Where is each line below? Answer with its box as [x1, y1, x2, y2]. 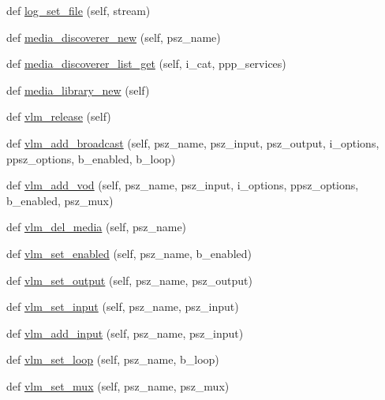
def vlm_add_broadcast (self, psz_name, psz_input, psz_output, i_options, [6, 134, 379, 151]
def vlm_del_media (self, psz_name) [6, 219, 187, 235]
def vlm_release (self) [6, 108, 111, 125]
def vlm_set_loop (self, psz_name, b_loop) [6, 351, 219, 368]
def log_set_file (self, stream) [6, 2, 151, 18]
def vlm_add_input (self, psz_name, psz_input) [6, 324, 244, 341]
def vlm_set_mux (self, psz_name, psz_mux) [6, 377, 230, 394]
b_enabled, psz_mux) [6, 192, 114, 208]
